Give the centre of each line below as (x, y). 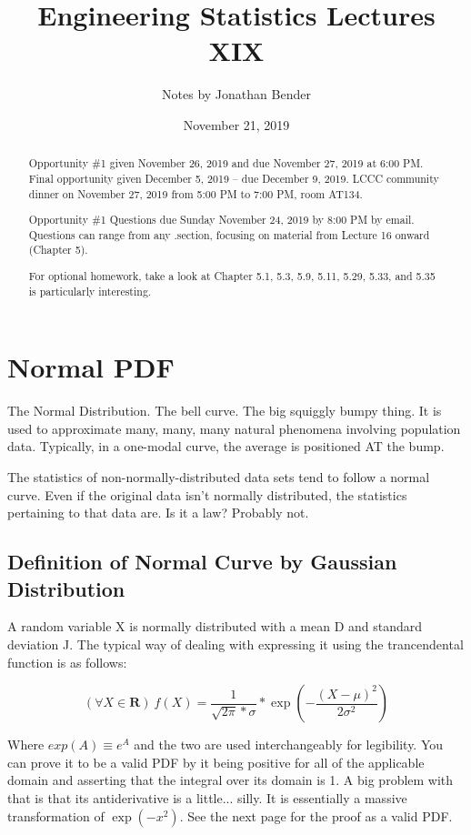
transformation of (56, 815)
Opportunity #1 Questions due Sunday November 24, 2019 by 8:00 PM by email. (221, 220)
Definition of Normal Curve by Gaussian (202, 562)
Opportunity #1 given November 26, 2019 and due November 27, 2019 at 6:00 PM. (226, 163)
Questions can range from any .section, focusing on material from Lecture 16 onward (229, 234)
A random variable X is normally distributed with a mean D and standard (215, 626)
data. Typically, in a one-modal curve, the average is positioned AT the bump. (226, 446)
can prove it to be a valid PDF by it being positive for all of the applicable (216, 762)
